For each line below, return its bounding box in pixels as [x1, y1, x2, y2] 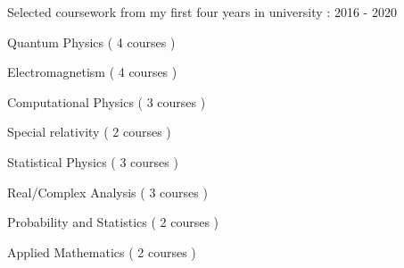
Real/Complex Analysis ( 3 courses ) [7, 182, 208, 201]
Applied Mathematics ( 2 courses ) [7, 242, 196, 261]
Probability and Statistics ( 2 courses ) [7, 213, 219, 231]
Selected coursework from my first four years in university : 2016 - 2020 [7, 3, 397, 21]
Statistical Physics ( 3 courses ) [7, 152, 178, 171]
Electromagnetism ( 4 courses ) [7, 63, 177, 81]
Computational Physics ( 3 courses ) [7, 92, 206, 111]
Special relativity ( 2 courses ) [7, 122, 171, 141]
